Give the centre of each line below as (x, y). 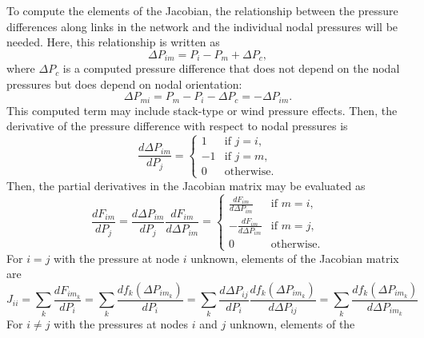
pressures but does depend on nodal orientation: (124, 84)
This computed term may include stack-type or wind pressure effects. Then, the (202, 110)
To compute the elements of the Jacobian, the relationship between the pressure (202, 10)
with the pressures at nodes (121, 323)
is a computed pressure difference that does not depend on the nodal (231, 68)
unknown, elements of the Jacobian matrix (295, 258)
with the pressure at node (117, 258)
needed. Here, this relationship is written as (113, 42)
